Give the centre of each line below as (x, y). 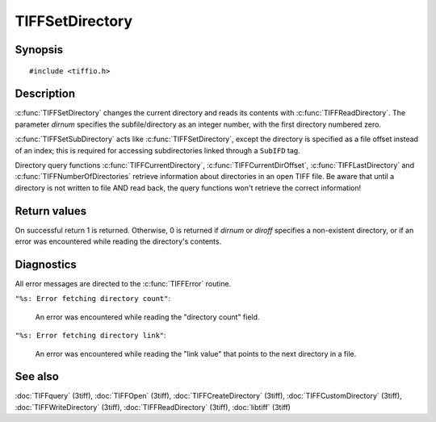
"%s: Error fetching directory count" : (93, 299)
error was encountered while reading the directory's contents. (118, 241)
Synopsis (39, 50)
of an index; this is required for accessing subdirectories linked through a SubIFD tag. (157, 150)
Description (45, 94)
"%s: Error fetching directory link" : (91, 336)
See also (37, 376)
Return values (51, 211)
